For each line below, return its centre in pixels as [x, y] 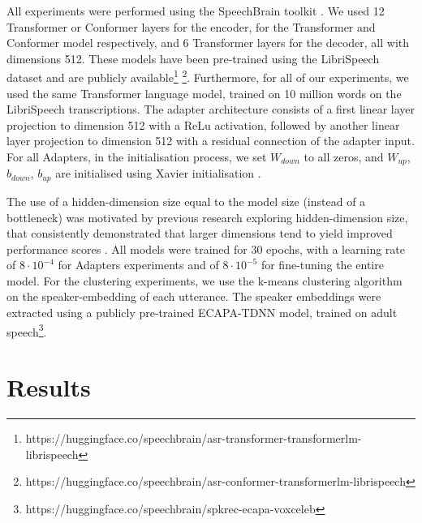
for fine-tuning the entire [322, 265]
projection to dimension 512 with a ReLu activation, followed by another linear [203, 124]
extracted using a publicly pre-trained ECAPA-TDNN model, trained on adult [202, 313]
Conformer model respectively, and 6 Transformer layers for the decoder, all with [208, 43]
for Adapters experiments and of [138, 265]
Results [49, 387]
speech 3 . [27, 330]
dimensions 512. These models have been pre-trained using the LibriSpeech [193, 58]
